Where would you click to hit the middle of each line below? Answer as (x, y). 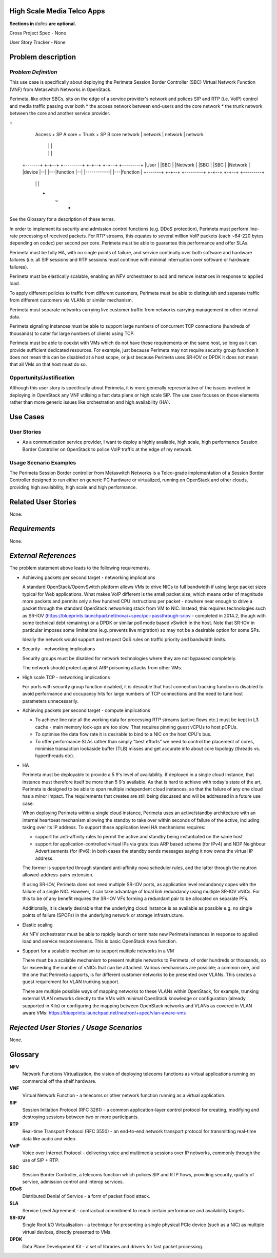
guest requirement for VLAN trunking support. (71, 982)
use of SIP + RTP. (41, 1160)
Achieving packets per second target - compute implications (86, 710)
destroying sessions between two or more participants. (81, 1117)
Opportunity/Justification (42, 378)
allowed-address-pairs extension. (58, 875)
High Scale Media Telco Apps (57, 11)
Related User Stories (43, 502)
